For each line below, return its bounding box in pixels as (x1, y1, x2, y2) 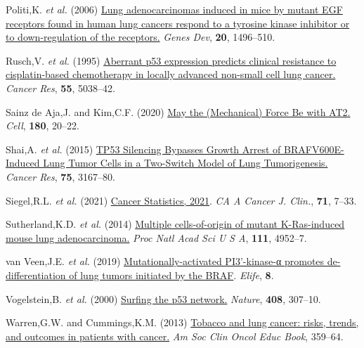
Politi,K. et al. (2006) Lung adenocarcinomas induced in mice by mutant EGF (6, 2, 343, 16)
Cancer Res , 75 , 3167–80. (6, 169, 115, 183)
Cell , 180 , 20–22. (6, 118, 79, 133)
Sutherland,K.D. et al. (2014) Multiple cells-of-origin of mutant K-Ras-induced (6, 217, 345, 231)
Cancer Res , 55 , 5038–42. (6, 80, 115, 95)
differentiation (6, 267, 66, 282)
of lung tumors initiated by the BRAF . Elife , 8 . (69, 267, 274, 282)
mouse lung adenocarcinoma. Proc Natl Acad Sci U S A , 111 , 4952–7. (6, 230, 307, 245)
